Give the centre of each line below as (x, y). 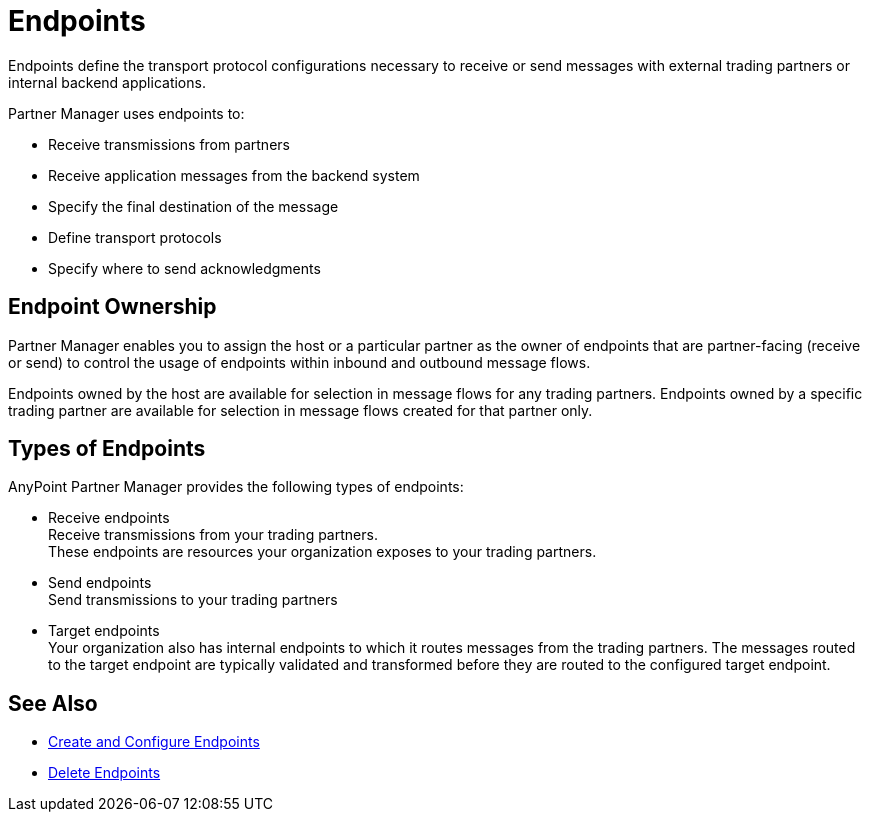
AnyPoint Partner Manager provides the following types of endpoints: (236, 487)
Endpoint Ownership (112, 307)
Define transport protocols (135, 237)
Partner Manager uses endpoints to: (126, 113)
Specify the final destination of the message (193, 206)
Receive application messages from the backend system (234, 175)
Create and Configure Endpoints (154, 742)
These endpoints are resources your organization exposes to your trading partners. (322, 552)
